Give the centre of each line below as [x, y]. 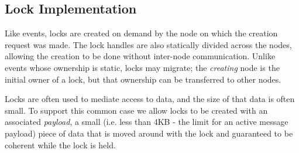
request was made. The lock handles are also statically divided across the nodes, [148, 44]
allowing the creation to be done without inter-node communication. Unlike [140, 56]
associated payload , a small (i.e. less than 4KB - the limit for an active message [147, 122]
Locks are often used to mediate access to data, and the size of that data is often [150, 99]
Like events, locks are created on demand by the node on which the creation [141, 33]
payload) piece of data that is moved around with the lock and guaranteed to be [149, 133]
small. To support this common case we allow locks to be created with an [136, 110]
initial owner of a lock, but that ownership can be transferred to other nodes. [143, 79]
